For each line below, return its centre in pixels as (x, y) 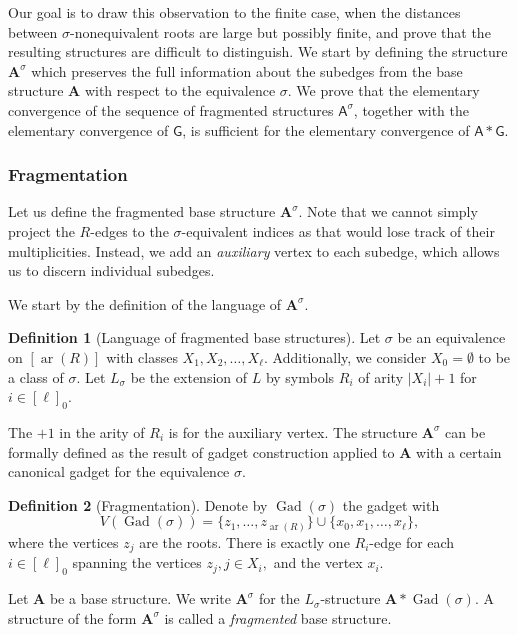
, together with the (411, 109)
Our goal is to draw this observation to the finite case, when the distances (234, 12)
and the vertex (318, 562)
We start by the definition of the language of (145, 303)
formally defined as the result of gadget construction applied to (201, 451)
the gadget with (391, 504)
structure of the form (72, 617)
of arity (381, 376)
